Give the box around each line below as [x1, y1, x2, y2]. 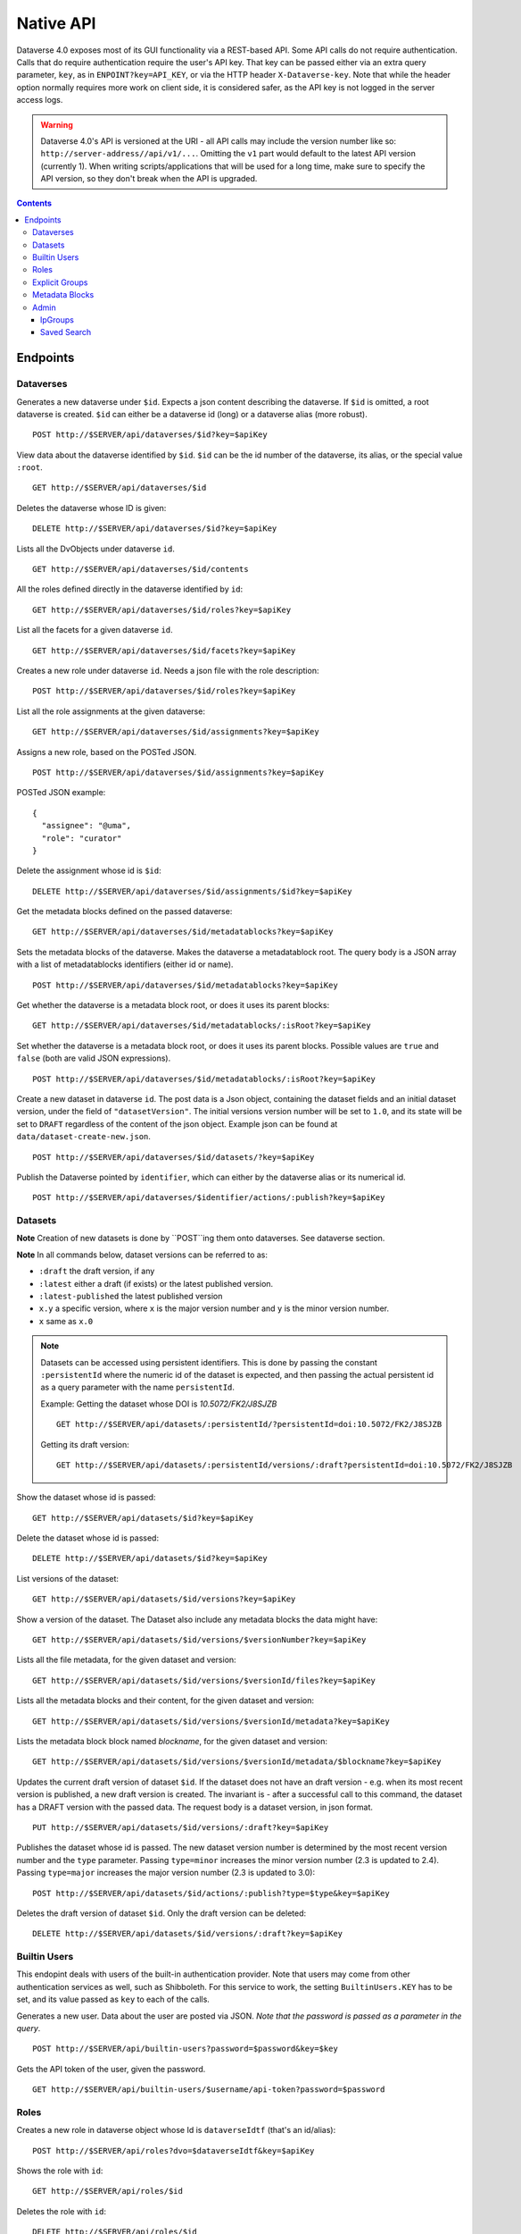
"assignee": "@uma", [41, 820, 132, 831]
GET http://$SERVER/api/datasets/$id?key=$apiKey [32, 1513, 254, 1523]
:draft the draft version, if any [38, 1265, 155, 1277]
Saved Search [40, 327, 92, 338]
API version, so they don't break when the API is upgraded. [40, 173, 258, 184]
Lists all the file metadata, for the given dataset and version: [16, 1654, 236, 1666]
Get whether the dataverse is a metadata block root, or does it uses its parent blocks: [16, 1000, 330, 1011]
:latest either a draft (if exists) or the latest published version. [38, 1278, 274, 1289]
